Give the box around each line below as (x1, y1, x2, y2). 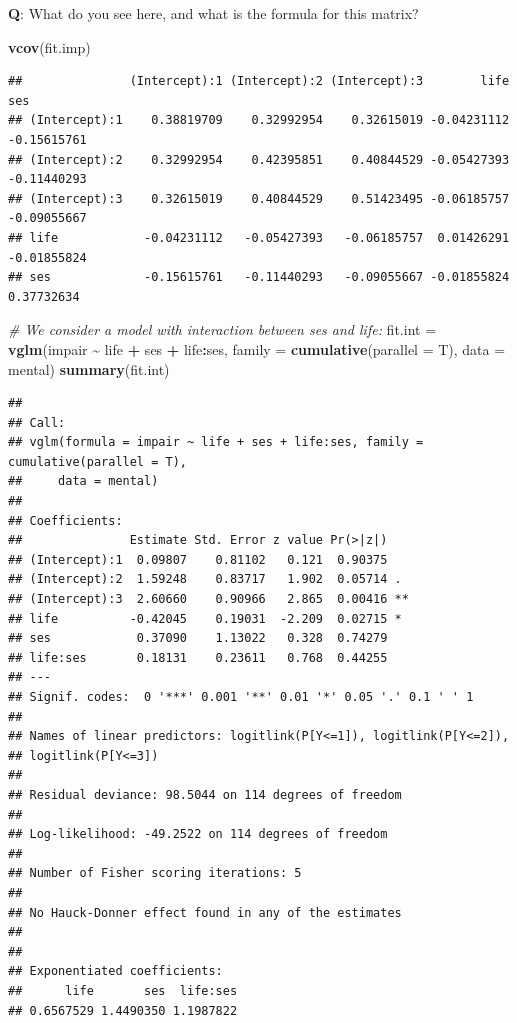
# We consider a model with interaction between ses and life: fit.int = (8, 319, 437, 340)
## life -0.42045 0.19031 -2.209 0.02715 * (8, 611, 402, 626)
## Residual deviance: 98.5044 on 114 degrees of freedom (8, 787, 402, 802)
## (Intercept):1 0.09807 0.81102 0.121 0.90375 (8, 552, 388, 567)
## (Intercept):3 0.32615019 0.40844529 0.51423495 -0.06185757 (8, 191, 510, 206)
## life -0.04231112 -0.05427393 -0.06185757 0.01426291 (8, 230, 510, 245)
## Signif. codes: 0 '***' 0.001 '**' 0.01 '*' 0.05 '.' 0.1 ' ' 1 (8, 690, 474, 704)
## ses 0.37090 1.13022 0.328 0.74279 (8, 631, 388, 646)
